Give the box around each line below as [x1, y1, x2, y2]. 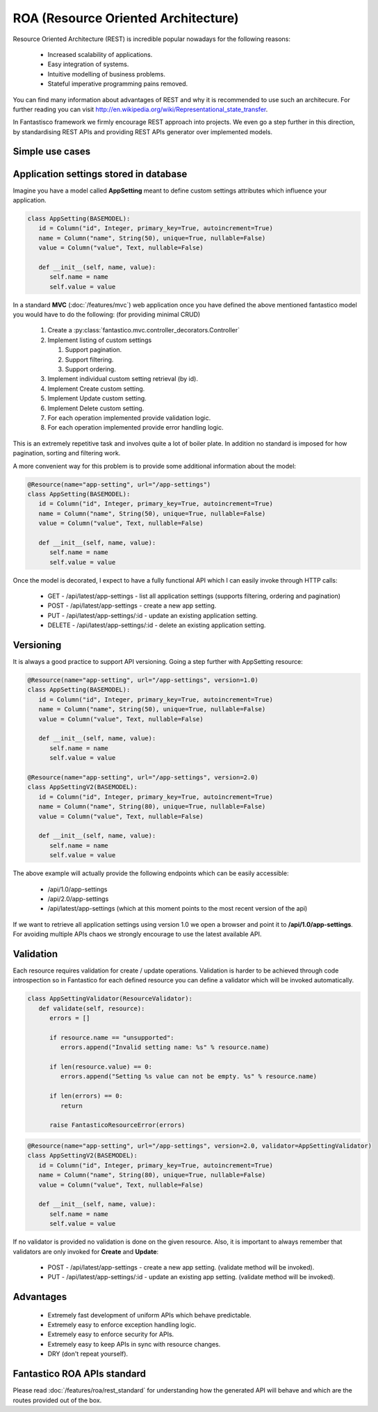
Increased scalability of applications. [47, 50, 153, 58]
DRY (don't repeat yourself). [47, 1349, 129, 1358]
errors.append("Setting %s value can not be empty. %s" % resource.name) [60, 1073, 318, 1080]
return [60, 1102, 83, 1110]
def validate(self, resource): [38, 1005, 145, 1012]
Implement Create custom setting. [47, 384, 145, 393]
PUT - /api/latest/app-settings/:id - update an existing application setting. [47, 611, 258, 619]
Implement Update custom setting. [47, 394, 147, 403]
